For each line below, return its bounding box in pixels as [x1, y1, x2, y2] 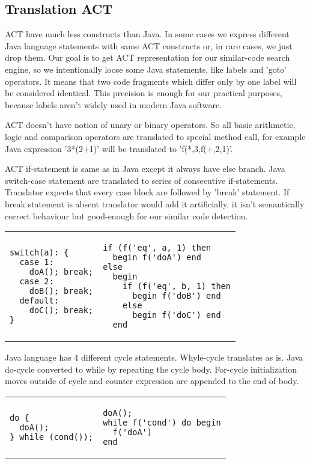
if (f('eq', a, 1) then [103, 243, 211, 253]
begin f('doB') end [132, 291, 221, 301]
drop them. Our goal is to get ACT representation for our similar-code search [5, 51, 290, 64]
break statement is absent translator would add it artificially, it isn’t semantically [5, 197, 305, 210]
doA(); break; [29, 267, 94, 277]
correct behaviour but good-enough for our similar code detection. [5, 209, 248, 222]
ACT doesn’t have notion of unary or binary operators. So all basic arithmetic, [5, 118, 296, 131]
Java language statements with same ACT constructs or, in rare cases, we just [5, 39, 293, 52]
